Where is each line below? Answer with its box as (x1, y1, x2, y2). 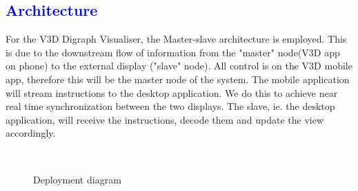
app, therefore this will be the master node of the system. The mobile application (6, 71, 350, 86)
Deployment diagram (33, 172, 121, 186)
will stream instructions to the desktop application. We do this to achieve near (6, 85, 338, 100)
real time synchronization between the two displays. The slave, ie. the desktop (6, 99, 335, 113)
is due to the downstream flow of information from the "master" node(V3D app (6, 45, 340, 59)
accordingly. (6, 126, 56, 140)
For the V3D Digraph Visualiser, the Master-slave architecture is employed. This (6, 32, 347, 46)
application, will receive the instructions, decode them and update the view (6, 112, 324, 126)
